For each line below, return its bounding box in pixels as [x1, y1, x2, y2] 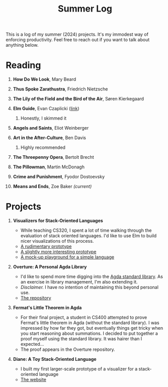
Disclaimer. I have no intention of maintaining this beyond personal [20, 284, 159, 291]
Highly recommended [20, 144, 66, 151]
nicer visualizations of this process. [20, 238, 94, 244]
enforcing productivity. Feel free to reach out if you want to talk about [6, 37, 150, 43]
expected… [20, 341, 44, 347]
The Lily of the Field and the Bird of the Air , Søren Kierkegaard [13, 96, 144, 102]
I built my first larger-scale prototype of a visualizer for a [20, 366, 138, 372]
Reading [6, 60, 41, 71]
